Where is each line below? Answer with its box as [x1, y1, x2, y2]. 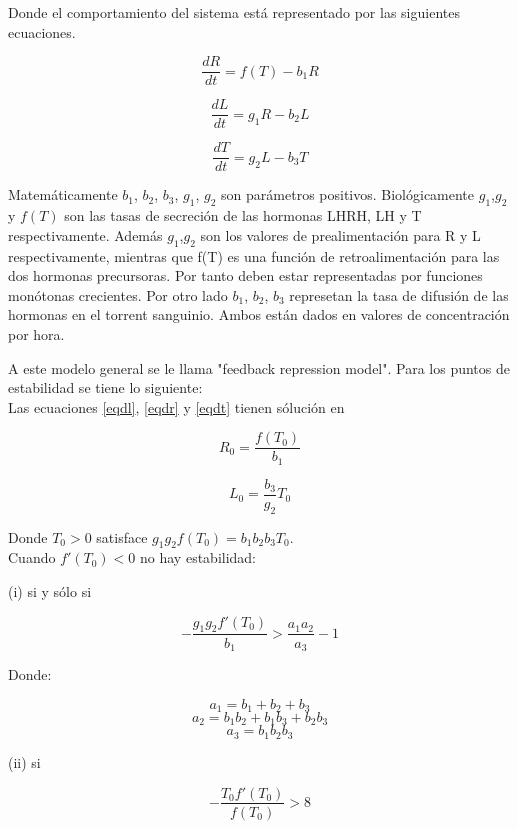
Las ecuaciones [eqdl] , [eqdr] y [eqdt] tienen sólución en [8, 396, 345, 417]
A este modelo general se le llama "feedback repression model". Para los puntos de [8, 357, 510, 378]
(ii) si [8, 751, 41, 772]
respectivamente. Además [8, 224, 163, 245]
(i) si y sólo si [8, 581, 92, 602]
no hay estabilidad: [140, 547, 257, 568]
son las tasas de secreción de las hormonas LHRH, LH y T [64, 205, 422, 226]
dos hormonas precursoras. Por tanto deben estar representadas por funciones [8, 265, 483, 286]
